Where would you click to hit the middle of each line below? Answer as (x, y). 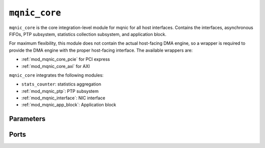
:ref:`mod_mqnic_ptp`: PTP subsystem (60, 91)
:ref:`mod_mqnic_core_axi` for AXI (56, 66)
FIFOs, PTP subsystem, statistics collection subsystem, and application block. (88, 34)
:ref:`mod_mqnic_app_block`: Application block (69, 105)
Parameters (27, 119)
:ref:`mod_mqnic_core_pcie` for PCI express (66, 59)
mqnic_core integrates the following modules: (56, 75)
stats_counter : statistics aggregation (61, 84)
